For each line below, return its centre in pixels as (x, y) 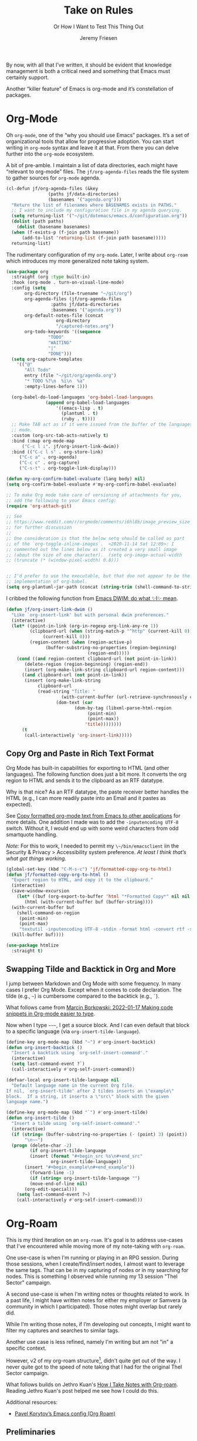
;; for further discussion (39, 527)
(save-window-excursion (40, 891)
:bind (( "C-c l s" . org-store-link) (57, 452)
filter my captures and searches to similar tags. (63, 1330)
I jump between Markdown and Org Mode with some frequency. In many (94, 983)
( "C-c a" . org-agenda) (48, 457)
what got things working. (36, 858)
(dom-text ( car (74, 702)
